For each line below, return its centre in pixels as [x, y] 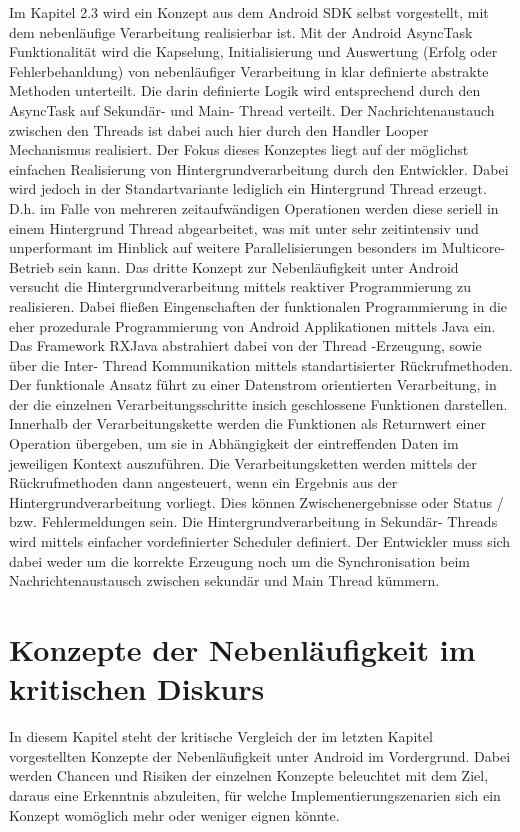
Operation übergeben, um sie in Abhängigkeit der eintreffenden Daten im [234, 443]
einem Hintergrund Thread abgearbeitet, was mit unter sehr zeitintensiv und [244, 227]
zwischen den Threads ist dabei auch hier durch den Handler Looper [219, 129]
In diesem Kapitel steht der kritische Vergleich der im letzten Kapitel [221, 736]
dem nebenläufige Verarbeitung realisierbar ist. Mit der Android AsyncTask [241, 31]
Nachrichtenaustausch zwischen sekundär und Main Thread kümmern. [224, 580]
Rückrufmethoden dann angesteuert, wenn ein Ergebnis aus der [203, 482]
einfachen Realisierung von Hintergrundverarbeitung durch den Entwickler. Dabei [259, 168]
